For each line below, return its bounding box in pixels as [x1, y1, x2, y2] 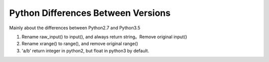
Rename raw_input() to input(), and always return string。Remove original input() [21, 34, 187, 40]
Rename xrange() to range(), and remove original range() [21, 41, 138, 47]
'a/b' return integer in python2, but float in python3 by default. [21, 48, 149, 54]
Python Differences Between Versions [9, 7, 171, 18]
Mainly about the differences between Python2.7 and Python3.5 [9, 25, 140, 31]
